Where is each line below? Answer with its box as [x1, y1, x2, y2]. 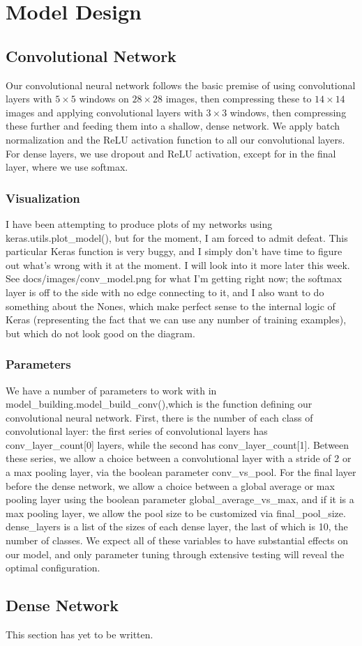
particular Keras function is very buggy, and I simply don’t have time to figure [6, 244, 342, 259]
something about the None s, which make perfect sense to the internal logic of [6, 298, 335, 313]
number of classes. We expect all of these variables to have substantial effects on [6, 533, 349, 548]
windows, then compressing [229, 105, 347, 119]
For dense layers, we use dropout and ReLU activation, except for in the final [6, 146, 336, 160]
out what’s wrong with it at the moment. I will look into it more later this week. [6, 257, 350, 272]
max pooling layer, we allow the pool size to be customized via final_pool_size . [6, 505, 346, 520]
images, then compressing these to [165, 91, 312, 106]
